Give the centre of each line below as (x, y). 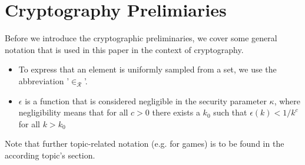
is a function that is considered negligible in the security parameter (146, 100)
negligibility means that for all (73, 112)
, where (287, 100)
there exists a (176, 112)
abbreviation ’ (44, 80)
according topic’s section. (50, 155)
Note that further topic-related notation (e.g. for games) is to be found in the (145, 143)
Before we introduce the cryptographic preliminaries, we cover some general (141, 38)
